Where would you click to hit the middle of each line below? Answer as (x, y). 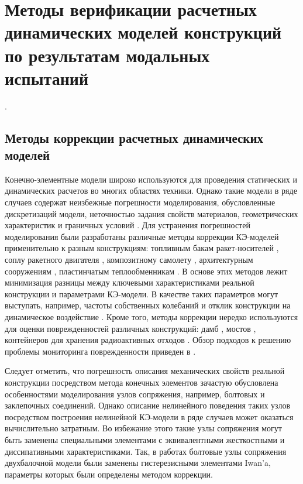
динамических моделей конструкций (143, 32)
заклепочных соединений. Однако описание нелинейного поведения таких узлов (148, 405)
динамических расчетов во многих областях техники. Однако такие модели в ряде (151, 190)
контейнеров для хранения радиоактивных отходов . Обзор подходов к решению (148, 340)
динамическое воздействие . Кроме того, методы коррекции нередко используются (151, 317)
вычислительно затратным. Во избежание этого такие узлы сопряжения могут (143, 428)
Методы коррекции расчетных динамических (134, 137)
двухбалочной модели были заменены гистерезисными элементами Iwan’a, (138, 463)
